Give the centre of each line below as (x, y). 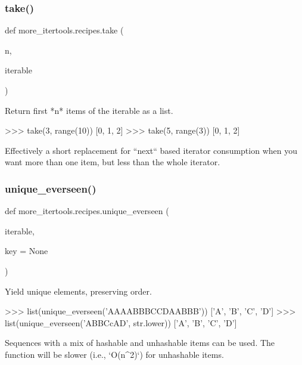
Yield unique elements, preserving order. (78, 291)
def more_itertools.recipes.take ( (64, 30)
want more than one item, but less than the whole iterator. (113, 162)
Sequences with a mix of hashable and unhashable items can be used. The (140, 343)
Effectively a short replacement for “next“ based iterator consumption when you (151, 150)
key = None (27, 251)
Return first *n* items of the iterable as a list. (89, 110)
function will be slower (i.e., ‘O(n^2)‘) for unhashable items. (114, 354)
